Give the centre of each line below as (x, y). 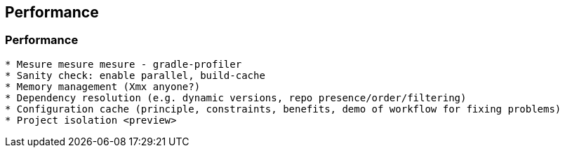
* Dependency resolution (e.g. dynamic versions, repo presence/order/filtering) (236, 97)
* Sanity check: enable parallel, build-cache (135, 75)
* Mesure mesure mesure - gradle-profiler (124, 64)
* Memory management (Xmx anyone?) (103, 86)
